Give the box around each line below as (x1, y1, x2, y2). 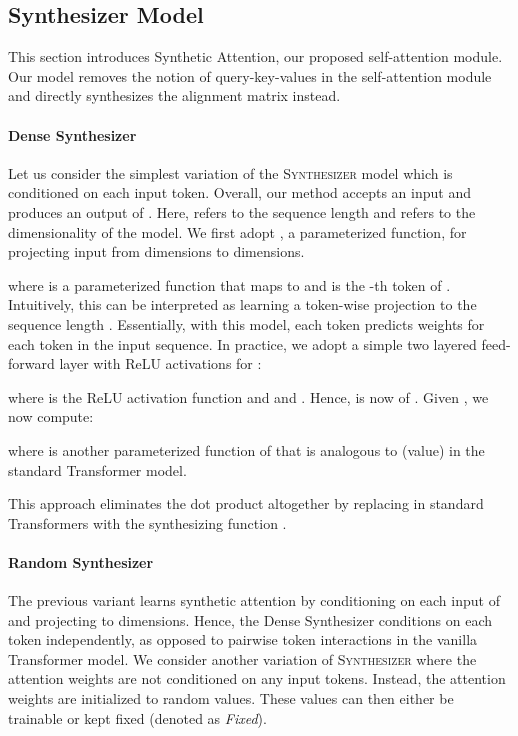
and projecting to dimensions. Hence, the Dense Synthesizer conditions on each (8, 609, 493, 630)
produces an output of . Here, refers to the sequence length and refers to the (8, 201, 476, 222)
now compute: (8, 406, 94, 427)
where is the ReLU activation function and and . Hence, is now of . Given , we (8, 386, 489, 407)
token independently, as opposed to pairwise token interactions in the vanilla (8, 629, 478, 650)
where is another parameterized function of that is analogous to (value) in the (8, 439, 485, 460)
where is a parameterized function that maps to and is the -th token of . (8, 274, 451, 295)
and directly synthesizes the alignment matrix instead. (8, 85, 341, 106)
